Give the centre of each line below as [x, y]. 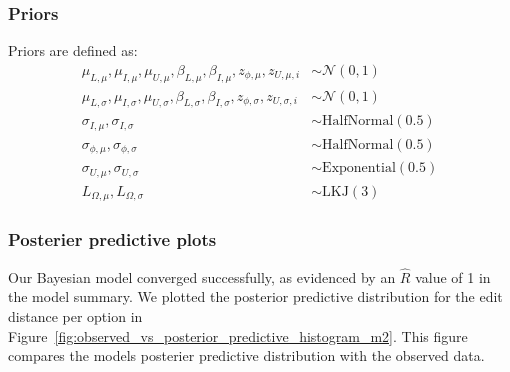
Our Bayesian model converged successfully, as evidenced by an [202, 276]
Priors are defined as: [73, 50]
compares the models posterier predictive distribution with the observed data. [246, 355]
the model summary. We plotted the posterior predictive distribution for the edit [255, 296]
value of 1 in [453, 276]
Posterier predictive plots [112, 239]
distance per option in [75, 316]
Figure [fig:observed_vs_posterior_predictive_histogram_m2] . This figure [238, 335]
